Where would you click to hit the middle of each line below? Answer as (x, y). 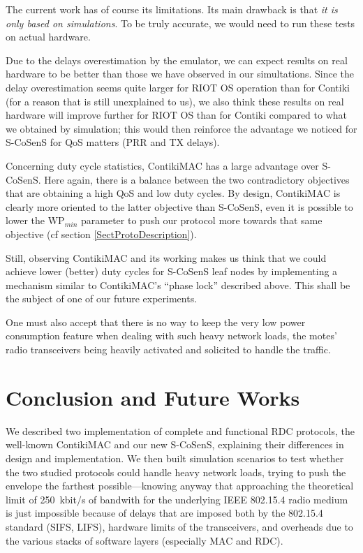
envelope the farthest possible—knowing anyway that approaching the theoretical (180, 486)
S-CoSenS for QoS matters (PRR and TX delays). (113, 142)
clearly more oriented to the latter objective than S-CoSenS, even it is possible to (179, 206)
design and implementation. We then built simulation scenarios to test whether (175, 458)
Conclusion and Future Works (153, 397)
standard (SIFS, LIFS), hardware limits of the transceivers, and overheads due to (179, 526)
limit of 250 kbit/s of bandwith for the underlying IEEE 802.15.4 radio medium (177, 499)
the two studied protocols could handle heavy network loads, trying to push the (176, 472)
